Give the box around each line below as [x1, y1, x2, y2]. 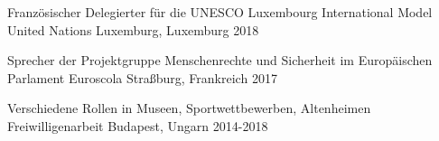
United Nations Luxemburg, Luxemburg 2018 [7, 20, 259, 39]
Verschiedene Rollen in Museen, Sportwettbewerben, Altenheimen [7, 99, 371, 117]
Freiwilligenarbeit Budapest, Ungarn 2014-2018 [7, 116, 268, 135]
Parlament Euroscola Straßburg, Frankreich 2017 [7, 68, 277, 87]
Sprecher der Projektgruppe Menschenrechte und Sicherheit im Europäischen [7, 51, 433, 70]
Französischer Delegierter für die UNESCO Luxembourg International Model [7, 3, 433, 21]
